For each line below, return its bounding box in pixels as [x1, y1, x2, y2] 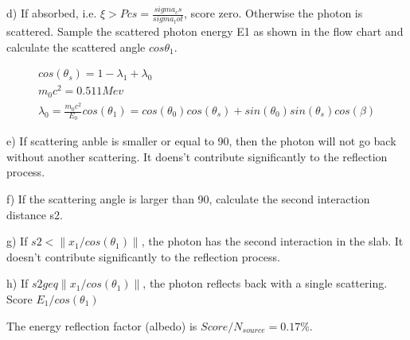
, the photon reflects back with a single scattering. [143, 275, 388, 292]
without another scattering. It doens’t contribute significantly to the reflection [6, 148, 388, 164]
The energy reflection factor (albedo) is [6, 317, 197, 334]
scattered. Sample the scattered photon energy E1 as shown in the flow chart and [6, 22, 404, 39]
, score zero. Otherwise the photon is [183, 5, 363, 21]
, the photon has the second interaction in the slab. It [141, 233, 404, 249]
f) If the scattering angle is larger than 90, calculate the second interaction [6, 191, 370, 207]
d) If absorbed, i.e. [6, 5, 97, 21]
